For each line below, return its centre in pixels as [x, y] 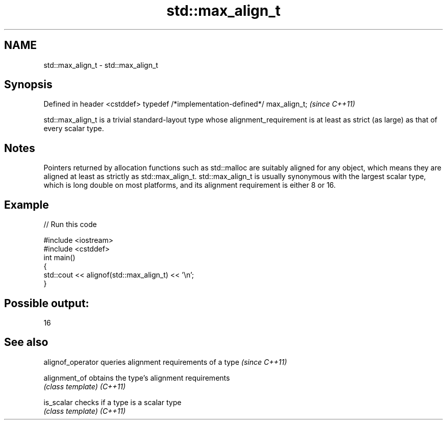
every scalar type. [74, 129]
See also [26, 342]
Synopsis [28, 85]
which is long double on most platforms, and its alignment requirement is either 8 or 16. [190, 185]
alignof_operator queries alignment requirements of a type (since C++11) [165, 362]
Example [27, 205]
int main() [59, 258]
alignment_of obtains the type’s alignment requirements [137, 378]
